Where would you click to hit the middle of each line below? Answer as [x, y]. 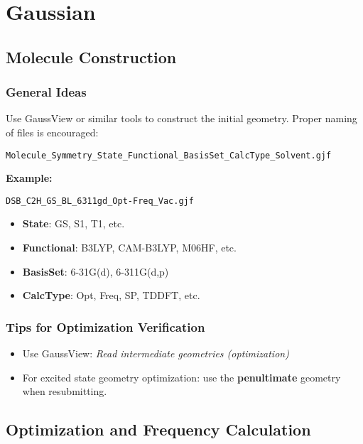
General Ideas [46, 92]
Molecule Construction [91, 56]
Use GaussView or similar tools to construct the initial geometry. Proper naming [181, 118]
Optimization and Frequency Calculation [158, 429]
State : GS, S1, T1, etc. [74, 223]
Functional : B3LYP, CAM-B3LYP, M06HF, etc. [129, 248]
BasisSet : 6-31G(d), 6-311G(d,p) [96, 271]
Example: [29, 178]
